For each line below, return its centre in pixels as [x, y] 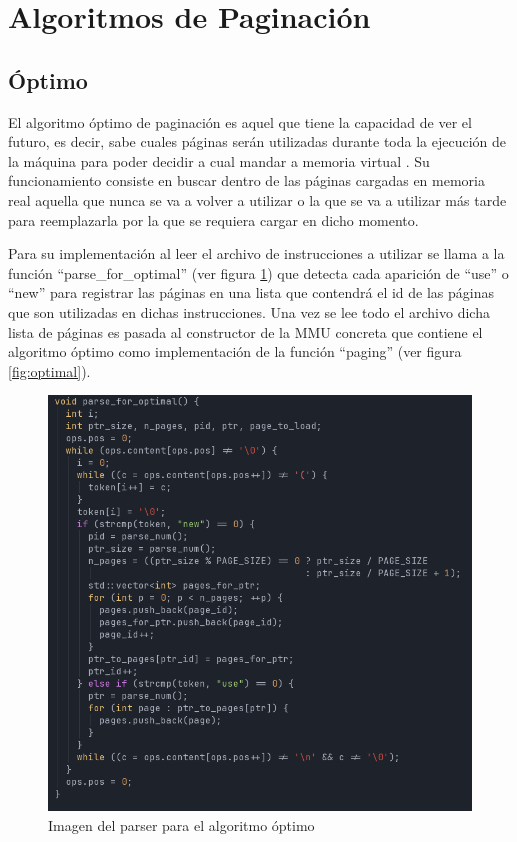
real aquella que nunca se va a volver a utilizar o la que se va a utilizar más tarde [257, 199]
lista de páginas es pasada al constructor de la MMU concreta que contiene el [245, 331]
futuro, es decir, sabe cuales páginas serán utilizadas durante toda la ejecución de [257, 141]
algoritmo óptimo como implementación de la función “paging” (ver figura [235, 351]
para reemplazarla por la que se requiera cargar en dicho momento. [213, 219]
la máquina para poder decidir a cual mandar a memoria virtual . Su [219, 160]
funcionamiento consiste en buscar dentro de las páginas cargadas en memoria [246, 180]
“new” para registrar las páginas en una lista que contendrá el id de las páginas [251, 292]
